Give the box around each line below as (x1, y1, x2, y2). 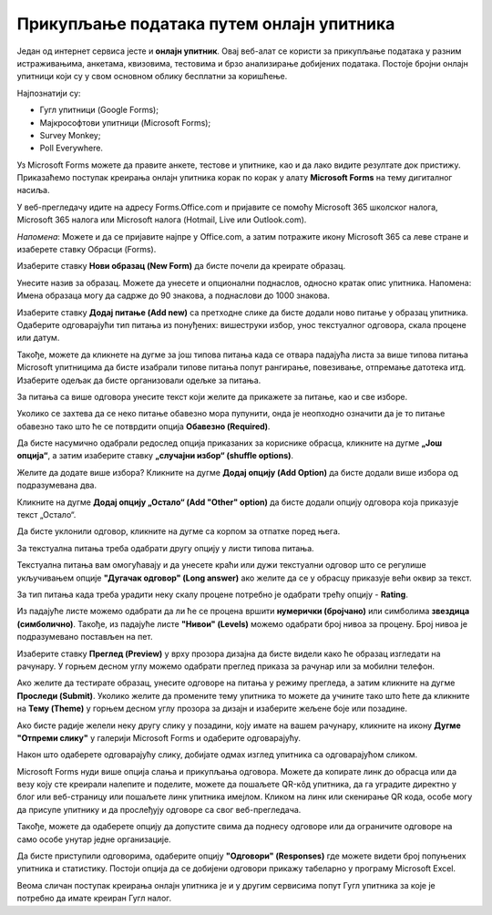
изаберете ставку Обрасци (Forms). (16, 244, 157, 255)
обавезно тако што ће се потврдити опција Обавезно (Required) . (16, 420, 271, 432)
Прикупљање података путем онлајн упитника (16, 14, 395, 34)
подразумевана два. (16, 479, 97, 491)
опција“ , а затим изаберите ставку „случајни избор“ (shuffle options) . (16, 450, 294, 461)
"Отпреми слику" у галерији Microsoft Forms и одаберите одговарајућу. (16, 732, 301, 743)
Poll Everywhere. (39, 142, 104, 154)
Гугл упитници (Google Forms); (39, 105, 159, 116)
